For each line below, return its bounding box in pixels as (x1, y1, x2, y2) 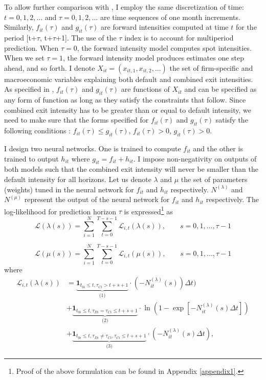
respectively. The (206, 194, 259, 205)
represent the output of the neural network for (24, 194, 170, 205)
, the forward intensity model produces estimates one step (63, 52, 245, 63)
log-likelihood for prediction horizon (4, 206, 117, 216)
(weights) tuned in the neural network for (4, 184, 134, 194)
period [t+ (4, 32, 37, 43)
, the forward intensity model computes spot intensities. (77, 42, 252, 53)
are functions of (121, 84, 170, 94)
